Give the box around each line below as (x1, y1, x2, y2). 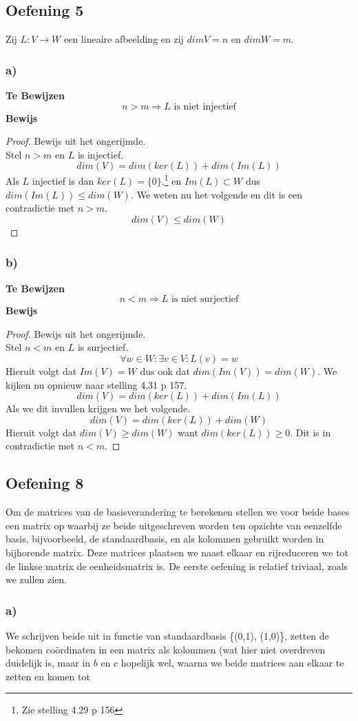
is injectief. (77, 147, 124, 161)
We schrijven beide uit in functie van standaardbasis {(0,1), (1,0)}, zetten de (6, 628, 329, 642)
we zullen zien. (6, 572, 67, 587)
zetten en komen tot (6, 669, 90, 683)
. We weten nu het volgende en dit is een (131, 187, 303, 201)
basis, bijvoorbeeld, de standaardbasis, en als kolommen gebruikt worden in (6, 531, 324, 546)
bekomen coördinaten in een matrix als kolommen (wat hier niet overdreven (6, 642, 326, 656)
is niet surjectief (171, 294, 239, 305)
